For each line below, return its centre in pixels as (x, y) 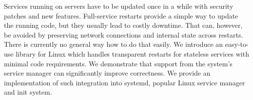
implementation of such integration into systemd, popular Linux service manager (125, 82)
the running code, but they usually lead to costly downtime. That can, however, (123, 25)
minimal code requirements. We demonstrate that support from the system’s (118, 63)
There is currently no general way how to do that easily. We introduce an (114, 44)
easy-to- (237, 44)
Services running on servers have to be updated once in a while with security (119, 6)
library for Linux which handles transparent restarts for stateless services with (132, 53)
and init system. (28, 92)
